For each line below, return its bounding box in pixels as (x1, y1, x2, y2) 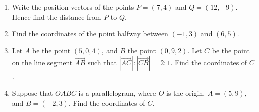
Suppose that (12, 87, 53, 98)
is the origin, (166, 87, 205, 98)
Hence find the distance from (12, 11, 101, 22)
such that (87, 57, 117, 68)
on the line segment (12, 57, 73, 68)
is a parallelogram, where (78, 87, 156, 98)
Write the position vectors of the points (12, 2, 134, 12)
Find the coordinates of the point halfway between (12, 28, 168, 39)
